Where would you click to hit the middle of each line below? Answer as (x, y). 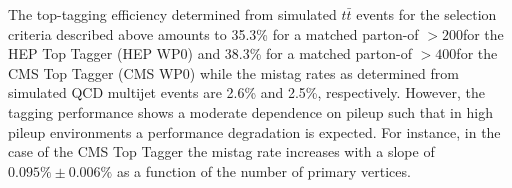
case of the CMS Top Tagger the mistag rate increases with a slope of (221, 151)
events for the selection (426, 14)
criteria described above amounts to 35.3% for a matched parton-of (213, 33)
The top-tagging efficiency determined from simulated (172, 14)
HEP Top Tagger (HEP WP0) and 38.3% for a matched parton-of (210, 53)
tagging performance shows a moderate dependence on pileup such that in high (250, 111)
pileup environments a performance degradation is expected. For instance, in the (254, 131)
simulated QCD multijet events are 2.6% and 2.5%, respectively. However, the (246, 92)
